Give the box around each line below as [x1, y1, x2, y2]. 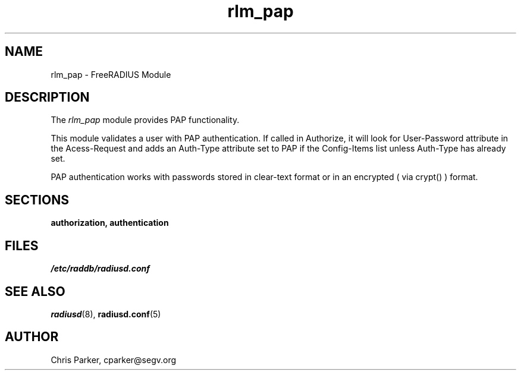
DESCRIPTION [5, 90, 90, 105]
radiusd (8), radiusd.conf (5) [51, 308, 161, 319]
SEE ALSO [5, 283, 65, 299]
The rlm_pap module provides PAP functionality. [51, 115, 240, 125]
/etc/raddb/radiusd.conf [51, 263, 150, 274]
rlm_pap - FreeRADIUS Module [51, 69, 171, 80]
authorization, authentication [51, 218, 169, 228]
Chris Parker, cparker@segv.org [51, 354, 177, 365]
